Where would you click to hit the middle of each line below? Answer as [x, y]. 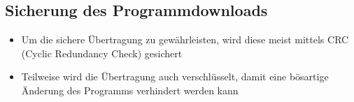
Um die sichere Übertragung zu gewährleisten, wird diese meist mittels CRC [185, 39]
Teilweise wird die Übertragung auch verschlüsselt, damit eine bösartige [175, 76]
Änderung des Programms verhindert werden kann [130, 90]
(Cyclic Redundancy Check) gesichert [102, 53]
